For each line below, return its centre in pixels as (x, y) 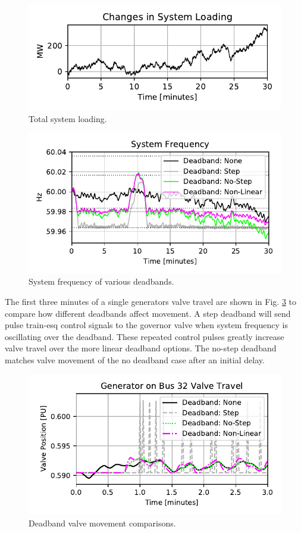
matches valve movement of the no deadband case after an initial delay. (135, 360)
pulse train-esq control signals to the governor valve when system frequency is (146, 325)
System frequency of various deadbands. (101, 281)
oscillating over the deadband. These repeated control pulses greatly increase (145, 336)
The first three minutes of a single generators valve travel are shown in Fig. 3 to (150, 302)
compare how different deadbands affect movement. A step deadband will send (148, 313)
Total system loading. (68, 118)
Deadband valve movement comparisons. (102, 523)
